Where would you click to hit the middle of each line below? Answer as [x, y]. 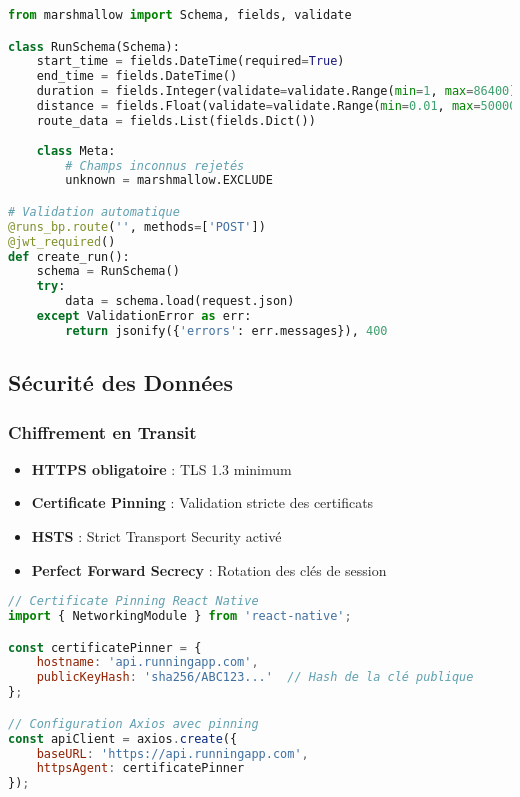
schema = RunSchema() [108, 271]
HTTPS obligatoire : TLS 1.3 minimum [161, 468]
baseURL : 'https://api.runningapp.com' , [172, 753]
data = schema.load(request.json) [180, 301]
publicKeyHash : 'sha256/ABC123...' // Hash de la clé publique [255, 677]
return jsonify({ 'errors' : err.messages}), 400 [226, 330]
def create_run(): [69, 256]
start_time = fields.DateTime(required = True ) [190, 61]
